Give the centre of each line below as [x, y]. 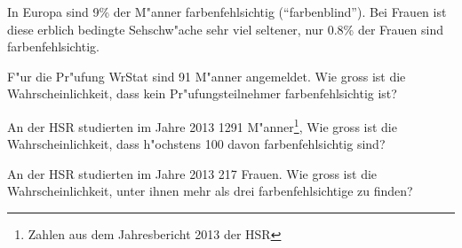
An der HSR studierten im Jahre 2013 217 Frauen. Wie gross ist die [192, 173]
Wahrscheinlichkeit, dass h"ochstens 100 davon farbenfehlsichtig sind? [196, 144]
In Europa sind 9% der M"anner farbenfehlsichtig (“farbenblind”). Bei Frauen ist [227, 12]
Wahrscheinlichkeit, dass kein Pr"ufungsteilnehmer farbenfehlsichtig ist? [202, 93]
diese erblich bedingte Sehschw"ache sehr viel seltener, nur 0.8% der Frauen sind [225, 29]
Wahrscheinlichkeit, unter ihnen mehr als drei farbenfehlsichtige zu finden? [210, 191]
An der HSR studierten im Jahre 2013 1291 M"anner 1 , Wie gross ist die [202, 125]
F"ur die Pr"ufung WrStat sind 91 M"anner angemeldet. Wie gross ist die [207, 76]
